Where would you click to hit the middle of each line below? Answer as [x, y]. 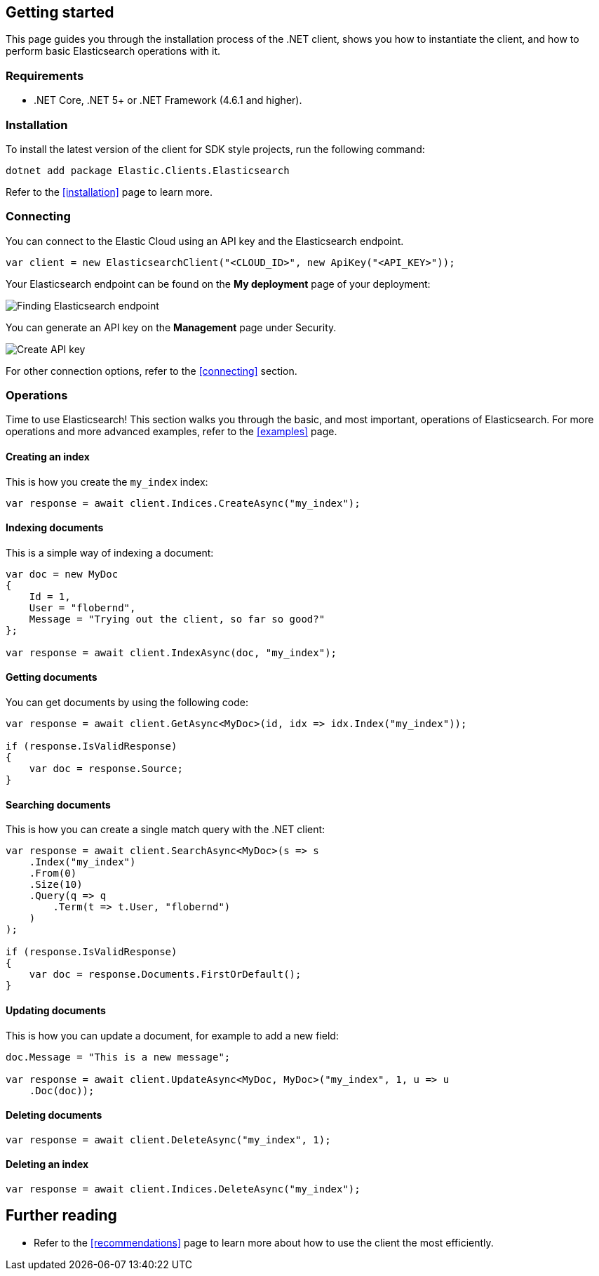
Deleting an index [47, 1164]
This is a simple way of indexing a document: [110, 552]
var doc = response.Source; [106, 769]
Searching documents [58, 804]
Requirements [45, 75]
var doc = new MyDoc [62, 574]
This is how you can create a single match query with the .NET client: [166, 830]
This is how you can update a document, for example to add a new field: [172, 1035]
